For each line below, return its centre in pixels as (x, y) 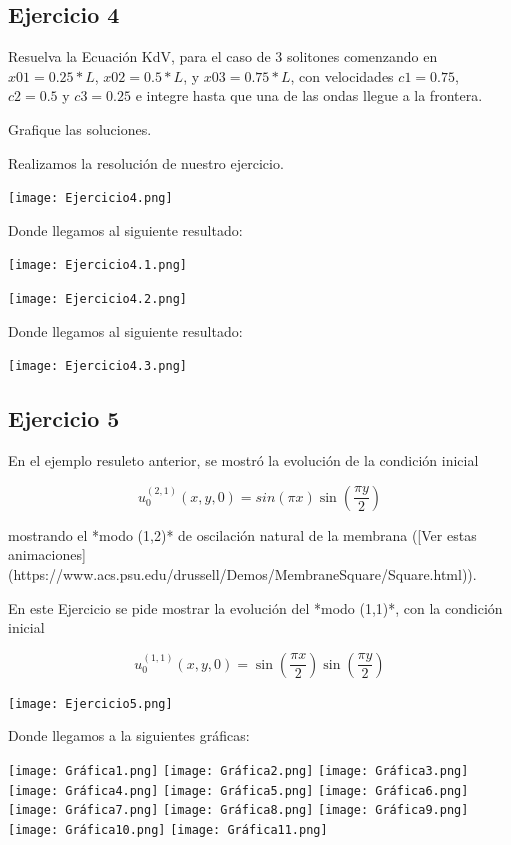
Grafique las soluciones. (80, 128)
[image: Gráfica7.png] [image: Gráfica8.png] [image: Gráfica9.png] (238, 810)
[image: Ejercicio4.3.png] (97, 366)
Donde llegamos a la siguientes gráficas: (129, 735)
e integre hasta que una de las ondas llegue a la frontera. (309, 95)
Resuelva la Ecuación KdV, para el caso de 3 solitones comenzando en (223, 56)
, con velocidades (342, 75)
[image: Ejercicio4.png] (90, 198)
